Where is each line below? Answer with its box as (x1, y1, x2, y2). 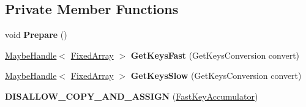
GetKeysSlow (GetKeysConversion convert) (130, 69, 302, 82)
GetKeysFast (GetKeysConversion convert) (130, 48, 300, 61)
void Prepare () (5, 28, 67, 41)
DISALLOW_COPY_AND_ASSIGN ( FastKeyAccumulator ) (5, 89, 258, 102)
